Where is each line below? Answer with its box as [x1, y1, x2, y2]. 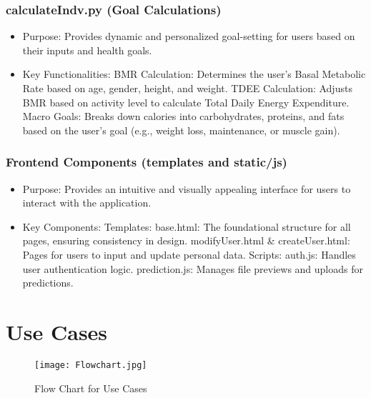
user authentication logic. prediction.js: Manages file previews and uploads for [22, 261, 363, 276]
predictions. [22, 275, 74, 290]
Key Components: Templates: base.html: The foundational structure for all [22, 219, 351, 234]
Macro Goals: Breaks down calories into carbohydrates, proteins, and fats [22, 109, 345, 124]
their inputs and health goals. [22, 42, 152, 57]
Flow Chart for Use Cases [34, 380, 147, 395]
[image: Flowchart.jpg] [34, 359, 147, 370]
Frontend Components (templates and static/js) [6, 153, 287, 171]
